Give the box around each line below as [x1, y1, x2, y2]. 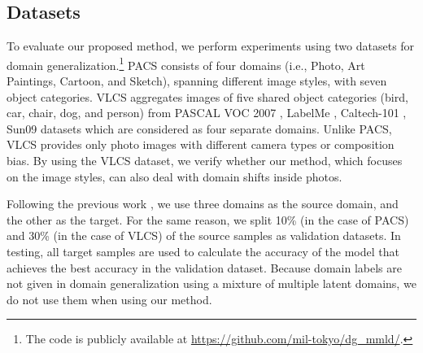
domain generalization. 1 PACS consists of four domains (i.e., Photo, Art [7, 54, 365, 73]
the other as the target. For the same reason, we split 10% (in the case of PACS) [7, 211, 409, 228]
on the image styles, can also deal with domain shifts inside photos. [7, 168, 342, 185]
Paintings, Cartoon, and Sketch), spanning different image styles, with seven [7, 72, 387, 89]
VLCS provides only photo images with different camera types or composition [7, 136, 395, 153]
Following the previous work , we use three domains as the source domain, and [7, 195, 399, 212]
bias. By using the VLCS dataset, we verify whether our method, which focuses [7, 152, 403, 169]
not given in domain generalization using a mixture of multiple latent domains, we [7, 275, 416, 292]
